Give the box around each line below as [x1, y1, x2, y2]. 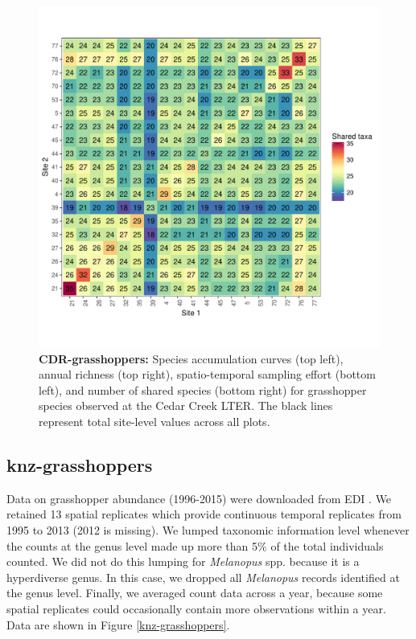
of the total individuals [270, 537, 384, 554]
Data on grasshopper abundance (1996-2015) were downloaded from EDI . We [6, 489, 392, 506]
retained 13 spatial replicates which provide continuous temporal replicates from [6, 506, 402, 522]
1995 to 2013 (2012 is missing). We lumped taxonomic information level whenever [6, 521, 410, 538]
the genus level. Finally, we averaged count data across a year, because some [6, 584, 383, 601]
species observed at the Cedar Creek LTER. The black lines [39, 397, 333, 414]
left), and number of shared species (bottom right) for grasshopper [39, 381, 367, 398]
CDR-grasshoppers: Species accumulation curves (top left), [39, 350, 344, 367]
